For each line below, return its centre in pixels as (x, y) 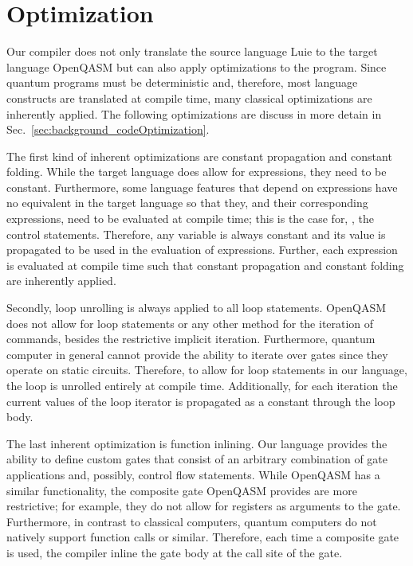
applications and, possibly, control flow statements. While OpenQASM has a (193, 474)
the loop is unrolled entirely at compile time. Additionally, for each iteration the (202, 385)
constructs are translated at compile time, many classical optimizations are (189, 98)
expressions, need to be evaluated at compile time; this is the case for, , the (190, 219)
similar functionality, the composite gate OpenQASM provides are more (182, 490)
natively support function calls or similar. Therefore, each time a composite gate (203, 537)
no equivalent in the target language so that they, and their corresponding (187, 203)
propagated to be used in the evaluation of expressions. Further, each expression (202, 250)
